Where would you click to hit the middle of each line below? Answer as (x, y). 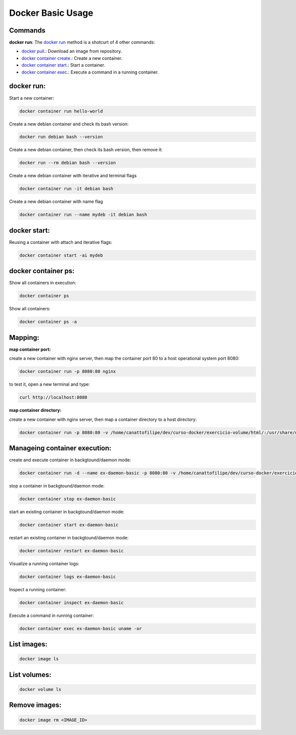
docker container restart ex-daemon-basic (72, 551)
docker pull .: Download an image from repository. (72, 51)
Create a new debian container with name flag (56, 202)
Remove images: (35, 705)
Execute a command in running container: (52, 615)
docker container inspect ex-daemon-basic (72, 602)
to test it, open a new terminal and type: (50, 384)
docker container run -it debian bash (66, 189)
